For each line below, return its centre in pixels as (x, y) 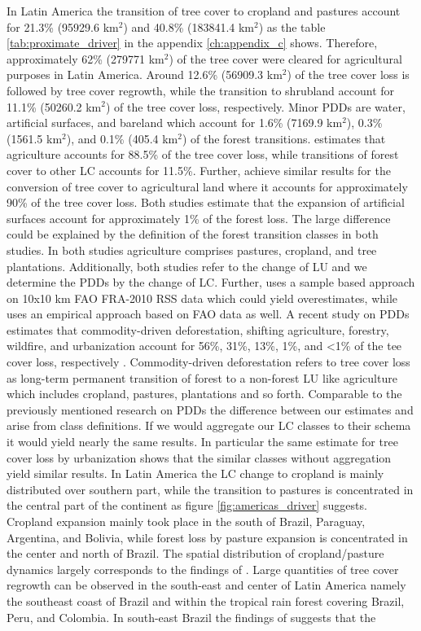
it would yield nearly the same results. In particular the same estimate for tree (202, 442)
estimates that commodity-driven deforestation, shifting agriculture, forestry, (198, 329)
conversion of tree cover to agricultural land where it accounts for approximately (207, 186)
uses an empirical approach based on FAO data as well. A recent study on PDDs (208, 314)
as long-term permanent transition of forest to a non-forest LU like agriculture (202, 377)
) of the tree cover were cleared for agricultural (285, 58)
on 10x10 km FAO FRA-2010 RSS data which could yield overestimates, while (202, 298)
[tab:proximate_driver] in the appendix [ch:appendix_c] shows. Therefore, (192, 43)
